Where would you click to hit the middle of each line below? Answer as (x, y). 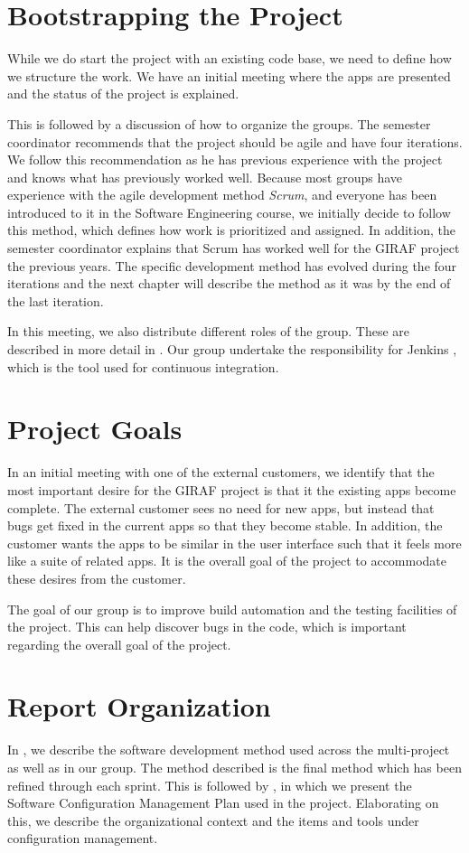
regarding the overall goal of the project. (119, 644)
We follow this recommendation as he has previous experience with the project (225, 159)
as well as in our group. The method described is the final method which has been (234, 767)
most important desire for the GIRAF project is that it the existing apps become (232, 489)
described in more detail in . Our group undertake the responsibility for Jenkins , (232, 349)
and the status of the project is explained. (123, 94)
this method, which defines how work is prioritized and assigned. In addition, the (231, 230)
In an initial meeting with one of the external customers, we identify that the (221, 472)
